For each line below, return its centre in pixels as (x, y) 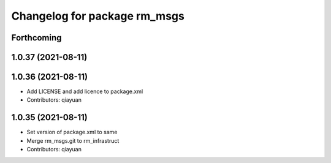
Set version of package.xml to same (72, 132)
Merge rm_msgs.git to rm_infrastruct (73, 140)
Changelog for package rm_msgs (98, 16)
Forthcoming (36, 38)
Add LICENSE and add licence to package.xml (85, 91)
